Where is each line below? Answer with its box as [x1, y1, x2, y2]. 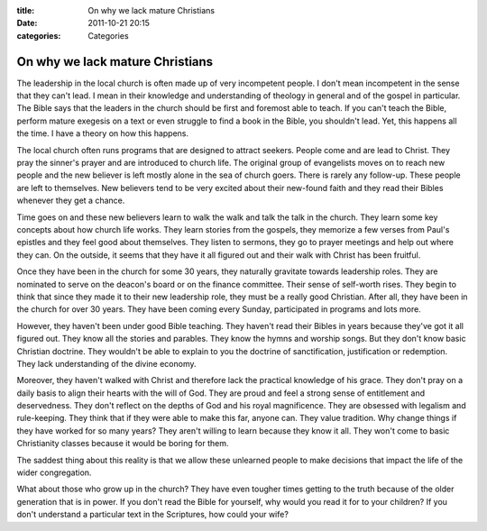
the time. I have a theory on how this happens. [16, 128, 189, 139]
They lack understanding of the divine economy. [16, 358, 197, 369]
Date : [16, 18, 38, 29]
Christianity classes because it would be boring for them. [16, 438, 229, 449]
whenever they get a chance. [16, 195, 125, 206]
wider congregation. [16, 467, 92, 478]
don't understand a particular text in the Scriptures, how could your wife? [16, 509, 289, 520]
